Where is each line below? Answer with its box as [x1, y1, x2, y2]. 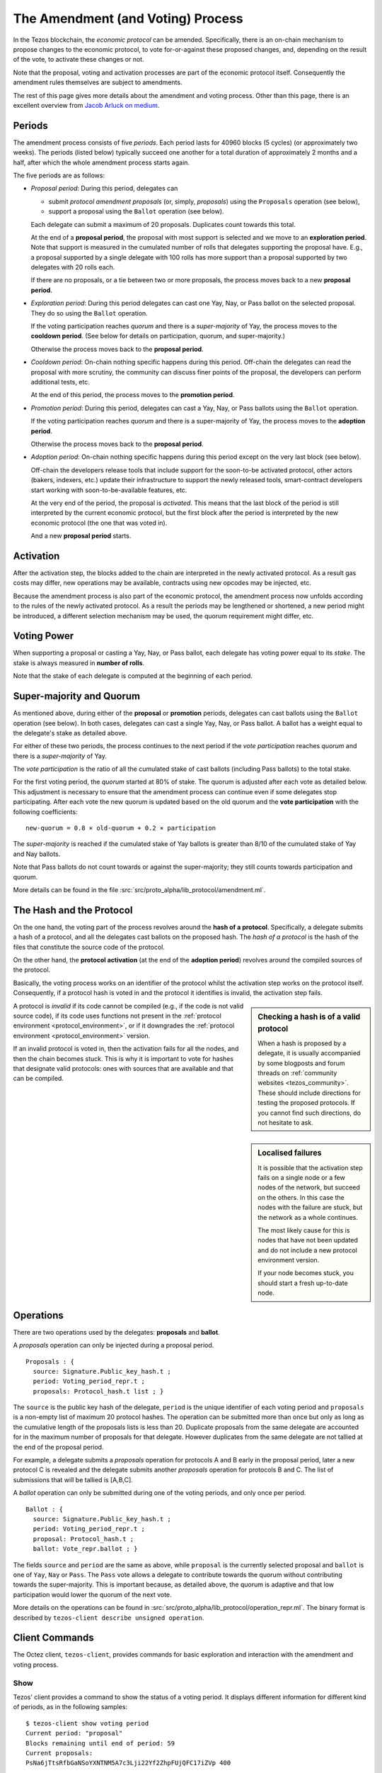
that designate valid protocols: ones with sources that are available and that [13, 1064, 233, 1072]
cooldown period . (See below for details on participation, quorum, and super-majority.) [30, 332, 286, 340]
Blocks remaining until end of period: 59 [25, 1739, 175, 1747]
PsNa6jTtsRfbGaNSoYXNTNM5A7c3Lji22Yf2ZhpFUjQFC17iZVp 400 [25, 1759, 231, 1767]
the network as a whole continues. [257, 1213, 359, 1221]
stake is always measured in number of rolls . [13, 658, 145, 667]
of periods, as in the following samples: [13, 1703, 127, 1711]
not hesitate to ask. [257, 1118, 314, 1127]
